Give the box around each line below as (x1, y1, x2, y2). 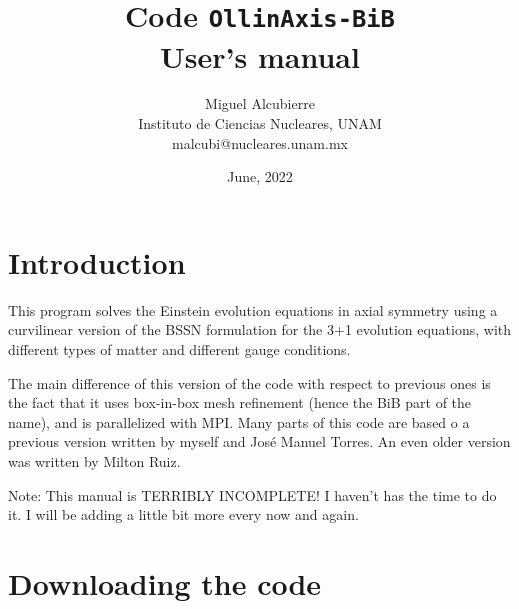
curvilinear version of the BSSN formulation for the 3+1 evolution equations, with (8, 319, 512, 340)
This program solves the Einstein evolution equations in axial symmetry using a (8, 299, 498, 320)
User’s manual (160, 35, 360, 76)
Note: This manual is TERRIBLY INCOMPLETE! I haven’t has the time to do (8, 484, 497, 505)
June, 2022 (227, 166, 293, 187)
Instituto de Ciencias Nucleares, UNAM (138, 113, 382, 134)
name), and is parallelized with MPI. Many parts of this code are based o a (8, 411, 470, 432)
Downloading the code (8, 562, 322, 603)
